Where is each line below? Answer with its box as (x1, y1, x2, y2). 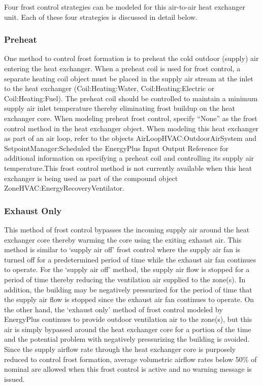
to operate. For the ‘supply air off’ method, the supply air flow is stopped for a (4, 264, 250, 275)
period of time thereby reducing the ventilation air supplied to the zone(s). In (4, 274, 246, 284)
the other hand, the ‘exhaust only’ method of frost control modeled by (4, 304, 223, 314)
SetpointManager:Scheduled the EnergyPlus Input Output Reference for (4, 142, 228, 153)
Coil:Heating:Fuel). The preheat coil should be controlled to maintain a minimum (4, 93, 258, 103)
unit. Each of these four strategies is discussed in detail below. (4, 11, 198, 22)
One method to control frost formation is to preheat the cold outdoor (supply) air (4, 53, 259, 64)
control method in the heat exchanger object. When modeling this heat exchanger (4, 123, 259, 133)
